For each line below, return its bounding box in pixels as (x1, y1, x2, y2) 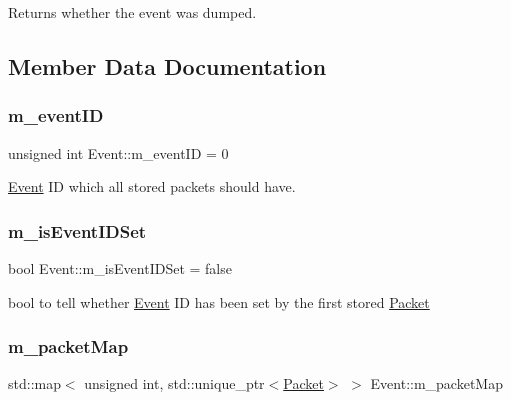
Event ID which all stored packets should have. (8, 176, 296, 197)
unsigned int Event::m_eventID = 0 (8, 142, 229, 163)
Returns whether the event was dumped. (8, 2, 257, 22)
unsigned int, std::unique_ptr (84, 373, 265, 394)
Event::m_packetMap (370, 373, 503, 394)
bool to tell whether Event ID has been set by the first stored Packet (8, 291, 430, 312)
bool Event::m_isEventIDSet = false (8, 258, 232, 278)
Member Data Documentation (8, 50, 327, 81)
